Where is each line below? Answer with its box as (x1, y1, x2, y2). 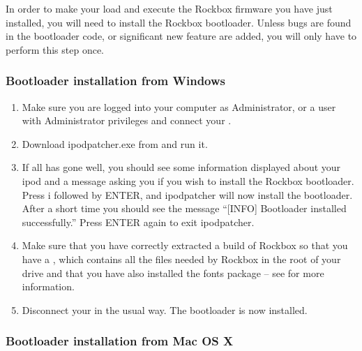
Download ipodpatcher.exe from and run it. (22, 136, 208, 151)
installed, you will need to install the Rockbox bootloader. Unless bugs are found (6, 15, 352, 29)
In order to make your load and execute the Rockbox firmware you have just (6, 1, 333, 15)
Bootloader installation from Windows (6, 72, 226, 89)
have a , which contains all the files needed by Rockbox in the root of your (22, 251, 341, 266)
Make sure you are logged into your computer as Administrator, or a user (22, 99, 336, 114)
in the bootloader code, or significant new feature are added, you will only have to (6, 29, 357, 43)
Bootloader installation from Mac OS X (6, 332, 234, 350)
